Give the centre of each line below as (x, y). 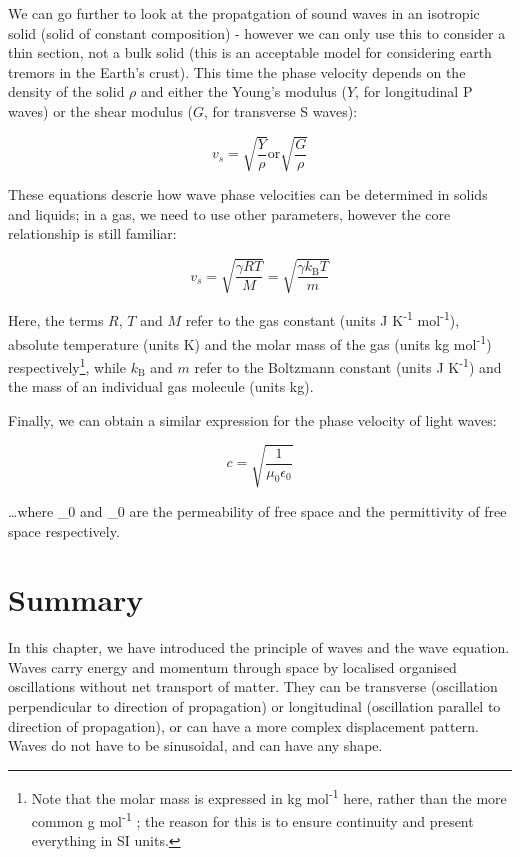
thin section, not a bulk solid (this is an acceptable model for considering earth (250, 52)
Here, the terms (56, 320)
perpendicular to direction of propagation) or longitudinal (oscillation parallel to (254, 706)
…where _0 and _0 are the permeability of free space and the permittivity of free (257, 510)
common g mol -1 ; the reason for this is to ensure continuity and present (252, 819)
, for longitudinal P (414, 91)
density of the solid (66, 91)
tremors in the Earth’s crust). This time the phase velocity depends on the (237, 71)
